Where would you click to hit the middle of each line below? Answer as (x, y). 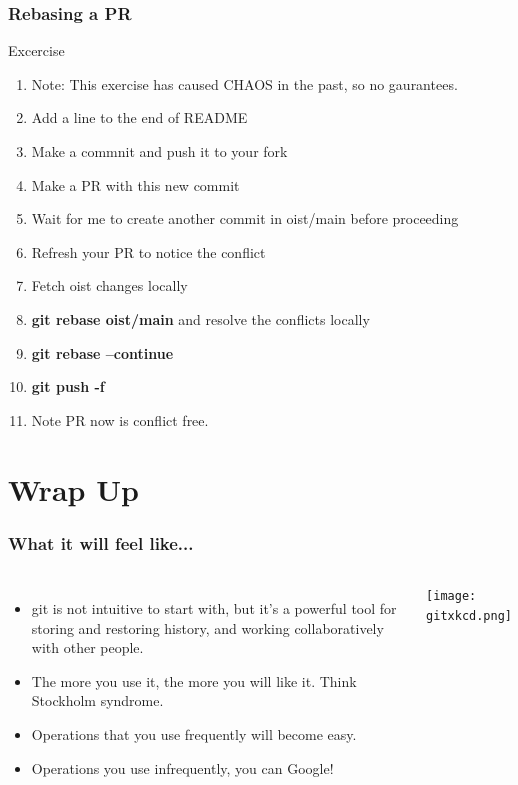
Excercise (36, 50)
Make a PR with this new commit (135, 184)
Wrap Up (73, 488)
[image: (451, 595)
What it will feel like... (101, 542)
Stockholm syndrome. (97, 700)
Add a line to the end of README (139, 117)
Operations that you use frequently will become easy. (194, 733)
